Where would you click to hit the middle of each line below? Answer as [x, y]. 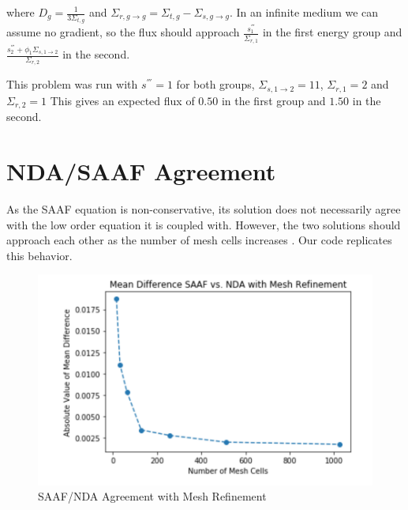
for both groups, [215, 84]
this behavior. [39, 255]
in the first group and [273, 100]
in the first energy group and [332, 32]
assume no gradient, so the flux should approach [123, 32]
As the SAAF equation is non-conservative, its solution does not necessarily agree [204, 209]
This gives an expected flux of [122, 100]
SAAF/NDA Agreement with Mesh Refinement [152, 496]
